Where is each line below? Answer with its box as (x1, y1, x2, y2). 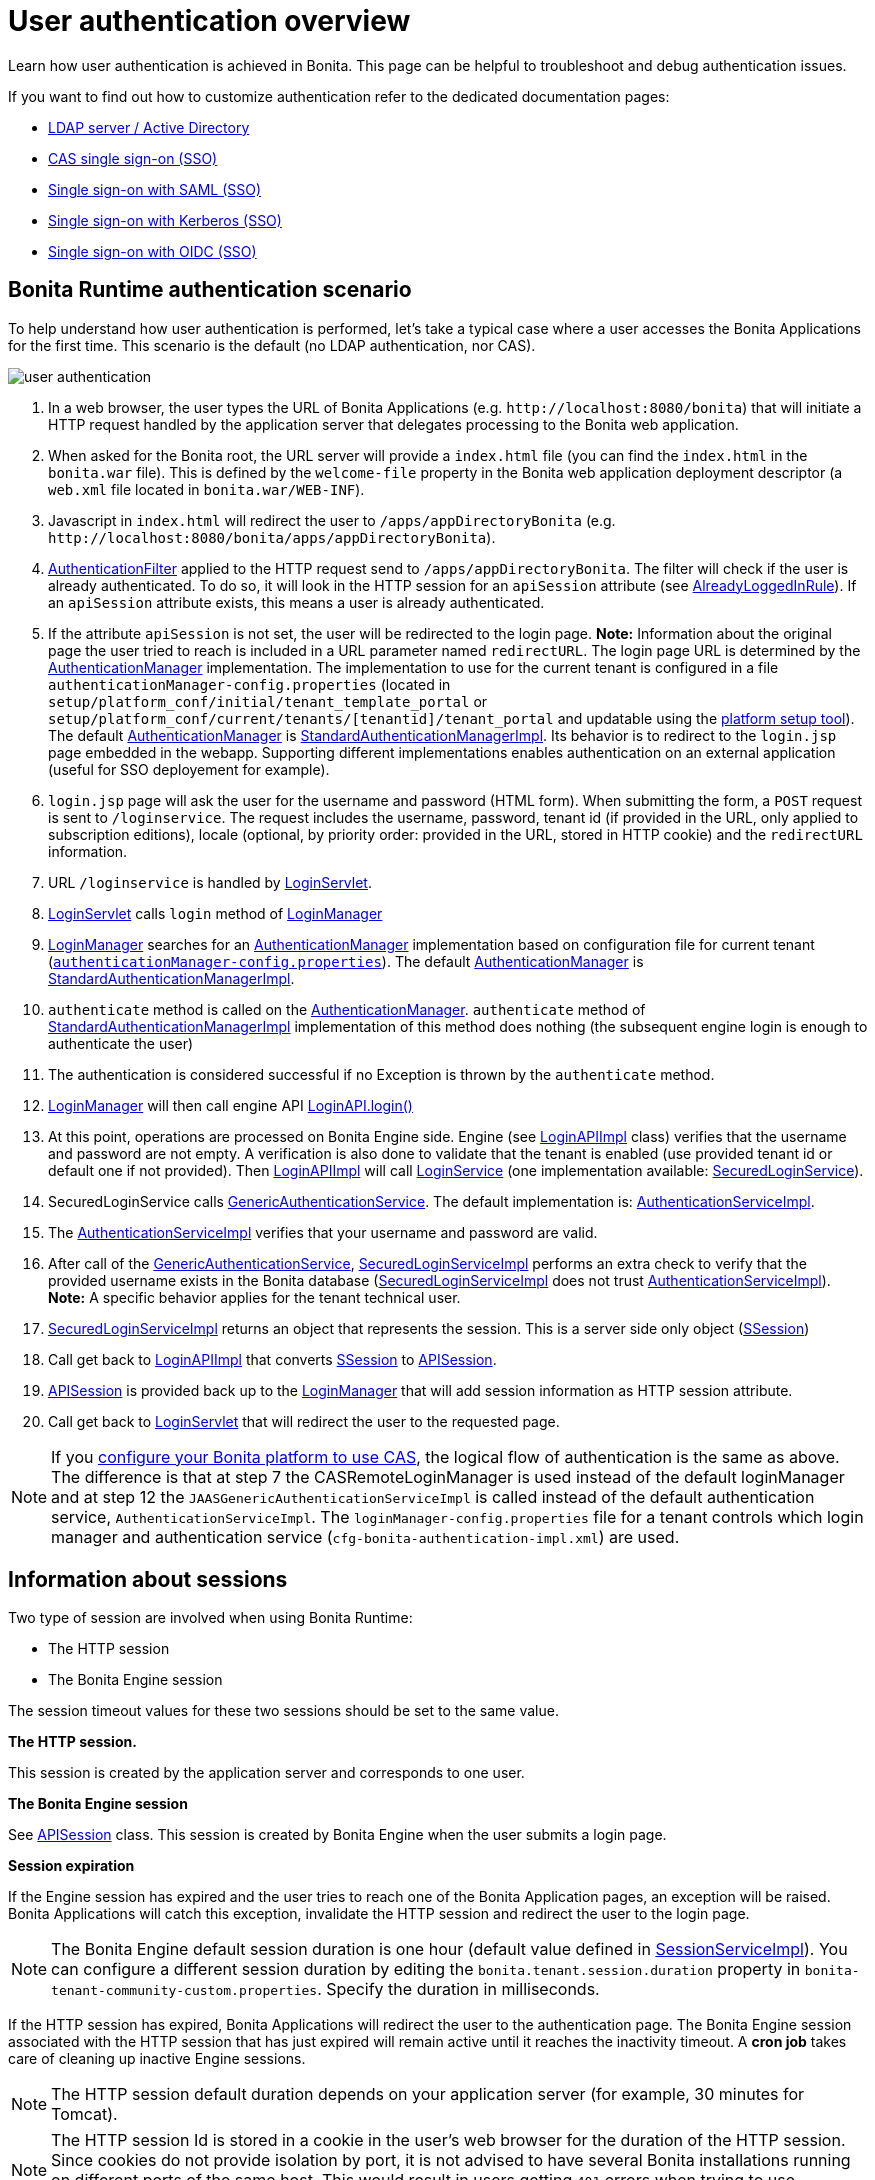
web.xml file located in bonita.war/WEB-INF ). (48, 480, 365, 498)
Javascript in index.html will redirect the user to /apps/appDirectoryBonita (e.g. (48, 511, 616, 529)
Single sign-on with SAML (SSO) (48, 180, 262, 198)
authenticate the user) (48, 1034, 194, 1052)
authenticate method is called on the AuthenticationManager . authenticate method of (48, 1000, 646, 1018)
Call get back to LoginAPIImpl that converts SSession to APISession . (48, 1350, 497, 1368)
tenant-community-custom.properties (51, 1983, 318, 1999)
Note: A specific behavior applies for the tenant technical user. (48, 1288, 461, 1306)
